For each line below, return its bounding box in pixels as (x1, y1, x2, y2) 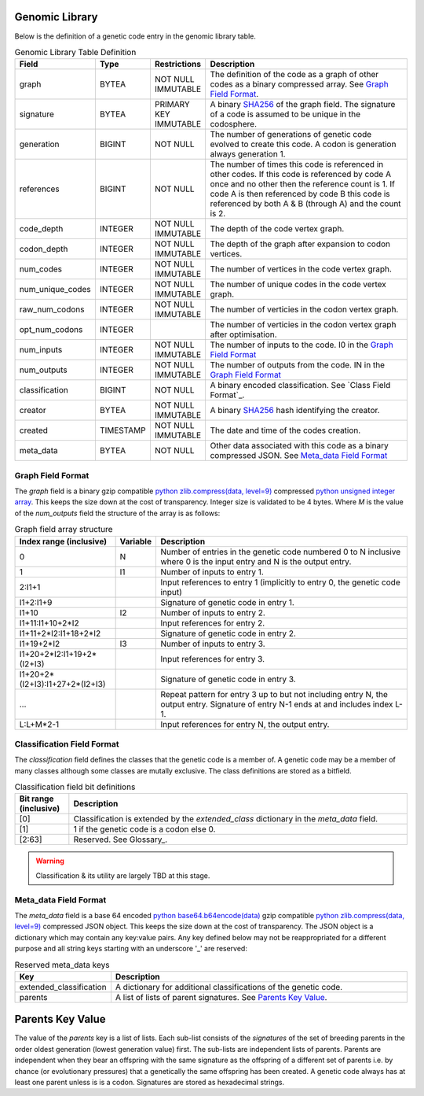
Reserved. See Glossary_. (73, 834, 168, 845)
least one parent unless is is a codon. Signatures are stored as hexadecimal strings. (14, 1078, 285, 1087)
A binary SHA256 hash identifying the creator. (210, 405, 380, 416)
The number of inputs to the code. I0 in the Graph (210, 339, 394, 350)
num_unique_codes (19, 284, 91, 295)
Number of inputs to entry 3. (160, 638, 266, 649)
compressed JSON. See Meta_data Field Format (210, 450, 388, 461)
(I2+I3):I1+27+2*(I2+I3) (19, 678, 106, 689)
